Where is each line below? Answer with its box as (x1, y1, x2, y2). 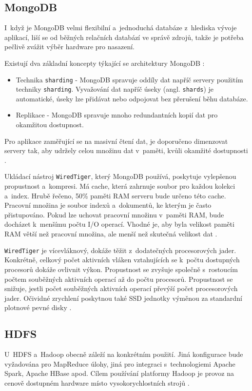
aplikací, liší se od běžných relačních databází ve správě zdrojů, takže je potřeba (4, 32, 244, 42)
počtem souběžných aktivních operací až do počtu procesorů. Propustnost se (4, 274, 233, 284)
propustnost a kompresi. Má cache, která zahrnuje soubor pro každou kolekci (4, 181, 235, 191)
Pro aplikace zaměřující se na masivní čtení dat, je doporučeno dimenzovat (4, 136, 228, 146)
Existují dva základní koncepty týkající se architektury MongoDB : (4, 58, 205, 68)
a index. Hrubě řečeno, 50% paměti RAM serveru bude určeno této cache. (4, 190, 226, 200)
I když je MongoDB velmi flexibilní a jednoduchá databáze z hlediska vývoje (4, 22, 237, 33)
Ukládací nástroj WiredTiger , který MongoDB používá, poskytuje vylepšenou (4, 171, 236, 181)
